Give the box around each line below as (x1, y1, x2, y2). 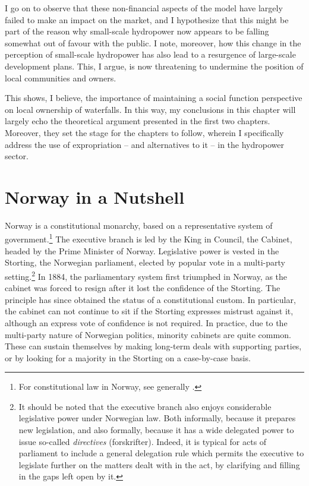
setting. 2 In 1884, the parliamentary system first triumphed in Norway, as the (5, 268, 288, 282)
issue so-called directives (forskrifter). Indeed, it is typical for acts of (18, 435, 267, 447)
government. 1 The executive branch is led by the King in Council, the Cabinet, (5, 231, 292, 245)
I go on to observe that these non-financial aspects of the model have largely (5, 2, 283, 14)
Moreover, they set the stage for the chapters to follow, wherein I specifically (5, 126, 284, 138)
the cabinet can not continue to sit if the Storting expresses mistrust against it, (5, 305, 294, 317)
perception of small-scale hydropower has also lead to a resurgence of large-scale (5, 48, 296, 61)
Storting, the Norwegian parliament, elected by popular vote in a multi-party (5, 256, 285, 269)
